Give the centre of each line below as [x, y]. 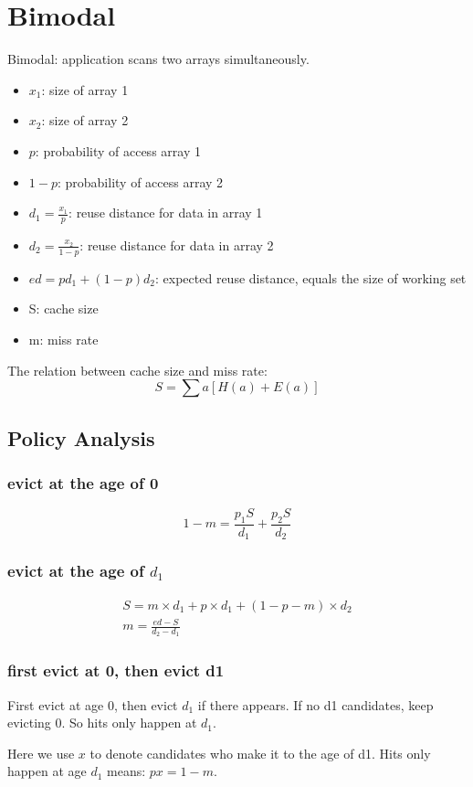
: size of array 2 [85, 120]
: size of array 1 [85, 89]
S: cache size [63, 308]
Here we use [41, 753]
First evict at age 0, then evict [93, 704]
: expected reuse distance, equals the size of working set [311, 277]
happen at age [47, 771]
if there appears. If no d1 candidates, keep [315, 704]
